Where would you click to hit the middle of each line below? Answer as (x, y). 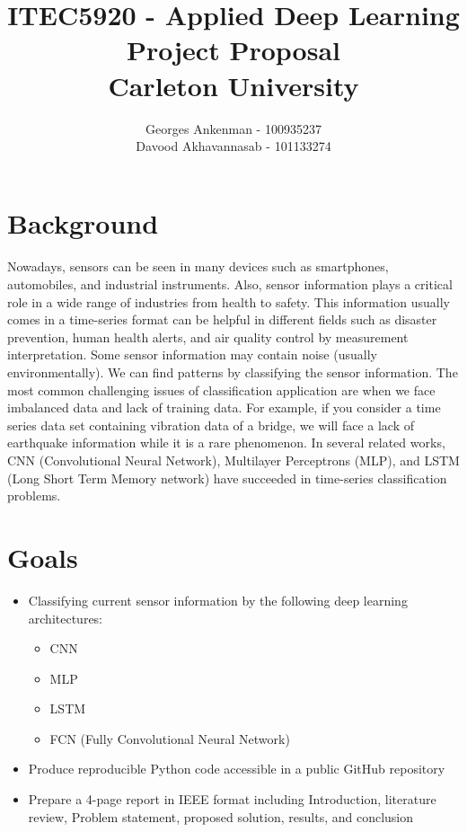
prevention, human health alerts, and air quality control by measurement (208, 336)
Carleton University (233, 85)
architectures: (66, 618)
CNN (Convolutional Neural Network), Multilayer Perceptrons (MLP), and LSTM (233, 460)
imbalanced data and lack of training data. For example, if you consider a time (224, 407)
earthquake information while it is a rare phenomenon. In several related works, (226, 443)
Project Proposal (233, 50)
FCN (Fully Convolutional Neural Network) (170, 738)
